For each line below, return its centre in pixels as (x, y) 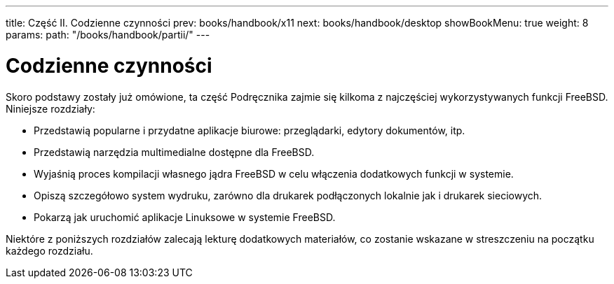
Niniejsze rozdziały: (50, 108)
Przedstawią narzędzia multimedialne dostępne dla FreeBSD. (174, 152)
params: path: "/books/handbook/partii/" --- (108, 35)
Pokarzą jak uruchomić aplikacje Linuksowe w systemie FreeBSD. (185, 217)
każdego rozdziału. (49, 250)
